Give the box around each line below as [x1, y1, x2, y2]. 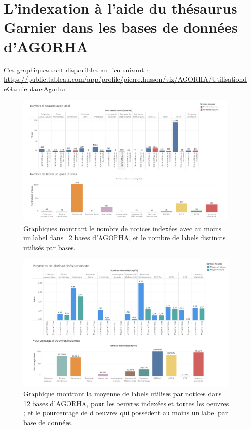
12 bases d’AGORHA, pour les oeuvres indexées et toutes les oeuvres [23, 398, 229, 408]
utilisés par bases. [23, 242, 76, 252]
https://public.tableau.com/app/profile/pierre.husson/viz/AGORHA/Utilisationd [4, 74, 247, 84]
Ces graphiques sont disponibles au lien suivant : [4, 64, 149, 74]
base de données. [23, 417, 73, 427]
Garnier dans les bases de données [4, 17, 238, 37]
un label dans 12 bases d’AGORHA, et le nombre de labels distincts [23, 232, 226, 243]
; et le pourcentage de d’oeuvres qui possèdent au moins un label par [23, 408, 228, 418]
